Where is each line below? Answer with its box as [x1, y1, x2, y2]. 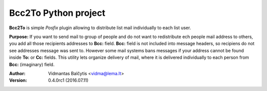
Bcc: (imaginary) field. [9, 61, 55, 67]
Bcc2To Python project [9, 7, 106, 18]
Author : [9, 70, 26, 76]
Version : [9, 77, 27, 84]
